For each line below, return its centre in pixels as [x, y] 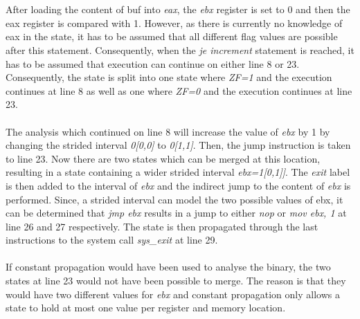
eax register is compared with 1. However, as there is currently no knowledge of [174, 22]
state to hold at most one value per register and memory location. [146, 308]
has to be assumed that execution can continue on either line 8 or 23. [153, 63]
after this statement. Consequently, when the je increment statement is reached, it [180, 49]
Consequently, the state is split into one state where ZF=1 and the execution [169, 77]
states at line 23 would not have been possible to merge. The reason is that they [176, 281]
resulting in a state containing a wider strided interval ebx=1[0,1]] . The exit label [178, 172]
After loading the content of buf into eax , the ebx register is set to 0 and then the [178, 9]
